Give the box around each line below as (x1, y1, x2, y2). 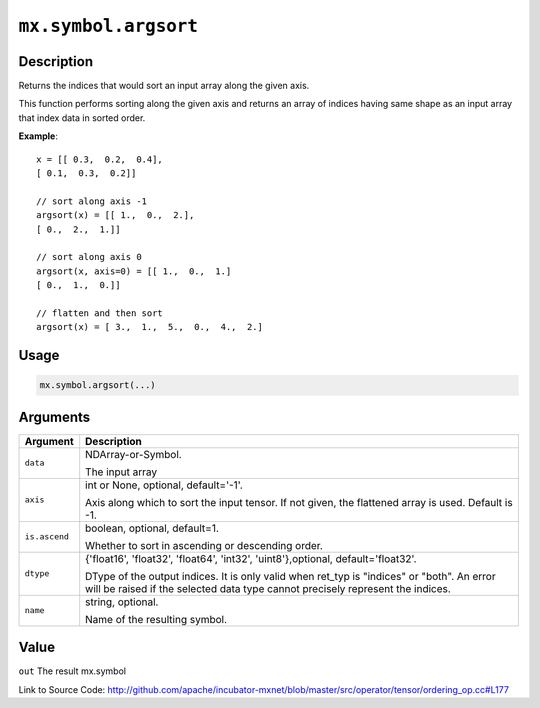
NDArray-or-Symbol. (85, 447, 182, 461)
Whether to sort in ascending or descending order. (85, 538, 324, 552)
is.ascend (24, 531, 70, 542)
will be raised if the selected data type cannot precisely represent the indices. (85, 581, 452, 595)
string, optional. (85, 595, 159, 609)
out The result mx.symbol (18, 665, 127, 677)
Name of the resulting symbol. (85, 612, 228, 626)
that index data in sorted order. (18, 111, 146, 124)
